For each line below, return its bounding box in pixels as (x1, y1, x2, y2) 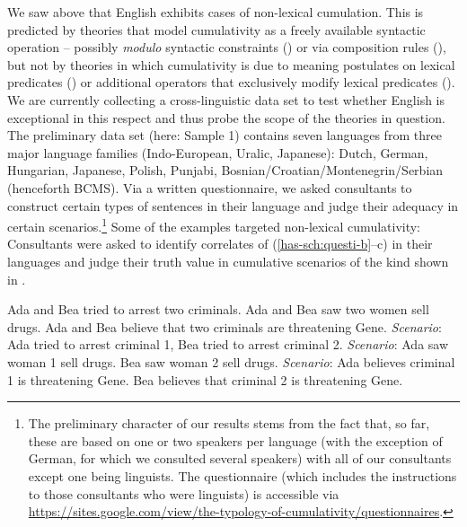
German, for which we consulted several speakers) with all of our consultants (28, 449, 452, 468)
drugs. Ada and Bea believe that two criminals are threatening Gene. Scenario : (7, 317, 442, 336)
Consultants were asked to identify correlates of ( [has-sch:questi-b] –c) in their (7, 234, 433, 253)
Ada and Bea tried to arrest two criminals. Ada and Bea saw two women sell (7, 300, 429, 319)
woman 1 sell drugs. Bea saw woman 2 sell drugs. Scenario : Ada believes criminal (7, 352, 455, 371)
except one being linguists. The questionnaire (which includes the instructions (28, 466, 457, 485)
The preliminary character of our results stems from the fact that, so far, (28, 414, 430, 433)
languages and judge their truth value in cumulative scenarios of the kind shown (7, 251, 449, 270)
